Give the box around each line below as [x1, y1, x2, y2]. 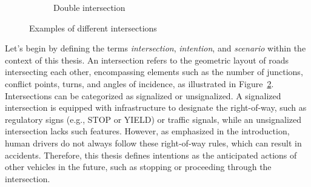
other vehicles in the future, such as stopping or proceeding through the [5, 160, 272, 173]
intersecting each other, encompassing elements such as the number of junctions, [5, 65, 303, 78]
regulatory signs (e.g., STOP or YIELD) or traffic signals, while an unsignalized [5, 113, 302, 125]
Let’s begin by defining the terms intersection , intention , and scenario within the [5, 42, 306, 54]
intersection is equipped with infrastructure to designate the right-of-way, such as [5, 101, 307, 114]
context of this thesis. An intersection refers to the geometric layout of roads [5, 53, 289, 66]
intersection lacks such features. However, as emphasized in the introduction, [5, 125, 290, 137]
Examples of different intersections [29, 21, 157, 34]
